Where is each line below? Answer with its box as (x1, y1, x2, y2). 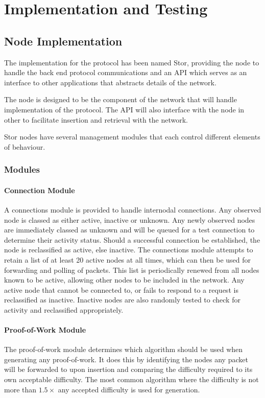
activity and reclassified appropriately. (4, 304, 124, 315)
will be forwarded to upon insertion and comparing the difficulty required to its (4, 364, 253, 374)
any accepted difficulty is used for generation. (58, 384, 200, 394)
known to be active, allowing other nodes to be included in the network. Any (4, 274, 245, 285)
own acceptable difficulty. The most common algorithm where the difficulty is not (4, 374, 259, 385)
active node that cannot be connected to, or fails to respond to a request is (4, 284, 238, 295)
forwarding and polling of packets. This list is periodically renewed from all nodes (4, 264, 259, 275)
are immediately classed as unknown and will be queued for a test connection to (4, 224, 255, 235)
